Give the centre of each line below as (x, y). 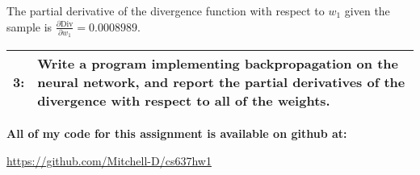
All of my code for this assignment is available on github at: (177, 133)
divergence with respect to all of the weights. (184, 101)
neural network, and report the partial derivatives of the (221, 82)
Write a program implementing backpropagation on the (218, 64)
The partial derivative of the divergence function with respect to (166, 10)
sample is (29, 26)
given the (367, 10)
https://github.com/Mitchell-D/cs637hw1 (109, 160)
